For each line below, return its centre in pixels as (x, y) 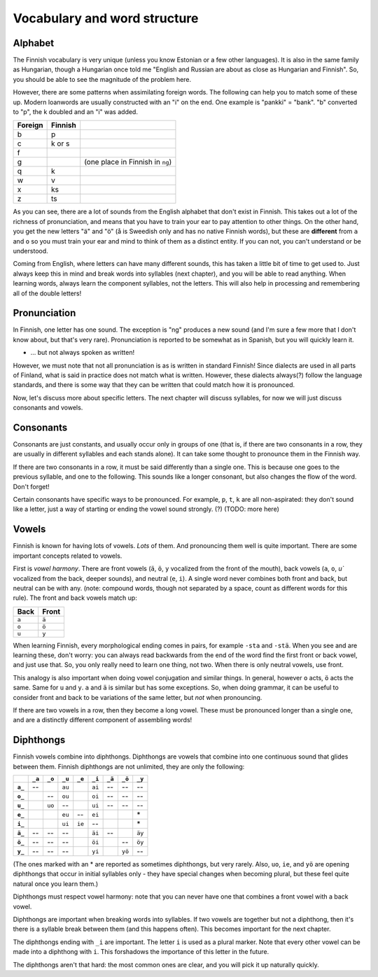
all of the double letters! (47, 293)
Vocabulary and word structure (106, 18)
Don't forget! (31, 486)
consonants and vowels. (48, 408)
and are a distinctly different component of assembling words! (103, 720)
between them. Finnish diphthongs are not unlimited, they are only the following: (129, 766)
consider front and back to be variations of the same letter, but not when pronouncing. (138, 697)
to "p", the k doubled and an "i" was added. (75, 112)
